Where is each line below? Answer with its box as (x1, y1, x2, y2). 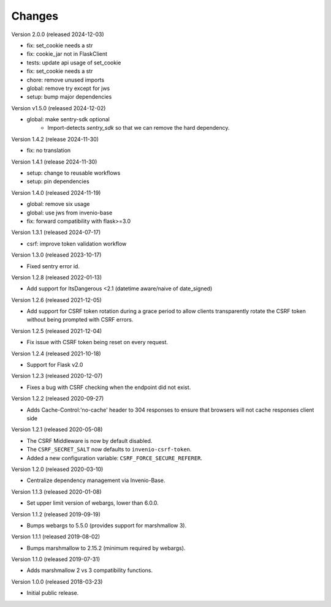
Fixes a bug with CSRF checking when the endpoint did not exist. (26, 383, 191, 391)
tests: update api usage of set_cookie (26, 59, 121, 66)
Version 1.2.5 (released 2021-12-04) (11, 327, 102, 334)
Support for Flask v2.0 (26, 361, 83, 369)
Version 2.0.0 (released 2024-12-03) (11, 31, 104, 38)
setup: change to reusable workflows (26, 169, 121, 177)
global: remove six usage (26, 200, 90, 208)
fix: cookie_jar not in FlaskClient (26, 50, 107, 58)
